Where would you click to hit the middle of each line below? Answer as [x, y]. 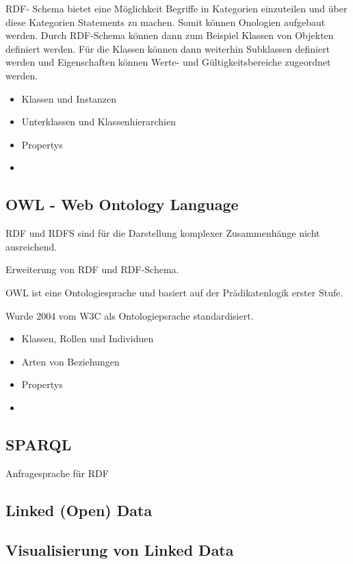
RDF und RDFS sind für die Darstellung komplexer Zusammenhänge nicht [163, 233]
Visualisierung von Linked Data [120, 550]
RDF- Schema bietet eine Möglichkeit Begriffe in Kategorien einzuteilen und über [176, 8]
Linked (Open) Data [79, 510]
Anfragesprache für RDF [57, 473]
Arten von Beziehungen [70, 361]
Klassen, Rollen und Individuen [88, 338]
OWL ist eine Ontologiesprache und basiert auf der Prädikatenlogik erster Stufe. [174, 292]
